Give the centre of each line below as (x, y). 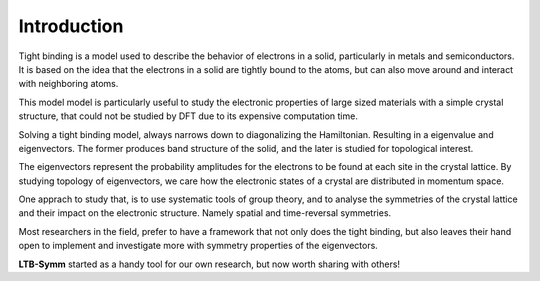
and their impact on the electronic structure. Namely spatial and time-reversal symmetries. (205, 213)
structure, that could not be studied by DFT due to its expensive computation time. (188, 116)
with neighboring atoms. (68, 84)
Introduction (71, 26)
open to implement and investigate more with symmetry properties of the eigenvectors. (198, 246)
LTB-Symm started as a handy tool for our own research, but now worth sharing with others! (209, 264)
